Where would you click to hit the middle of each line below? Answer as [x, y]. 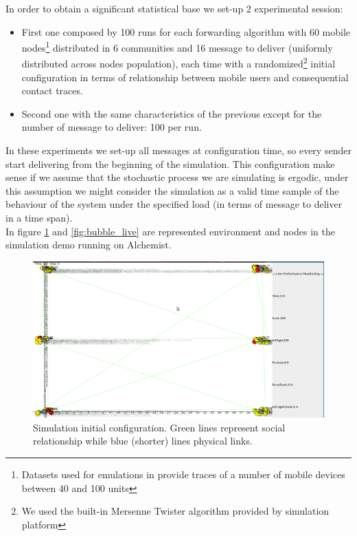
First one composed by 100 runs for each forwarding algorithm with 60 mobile [186, 31]
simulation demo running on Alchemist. [89, 245]
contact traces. [52, 90]
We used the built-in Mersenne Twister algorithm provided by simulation [175, 511]
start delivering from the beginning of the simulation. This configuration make [170, 163]
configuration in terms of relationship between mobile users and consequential [185, 77]
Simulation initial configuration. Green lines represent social [159, 427]
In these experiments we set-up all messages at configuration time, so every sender [178, 150]
